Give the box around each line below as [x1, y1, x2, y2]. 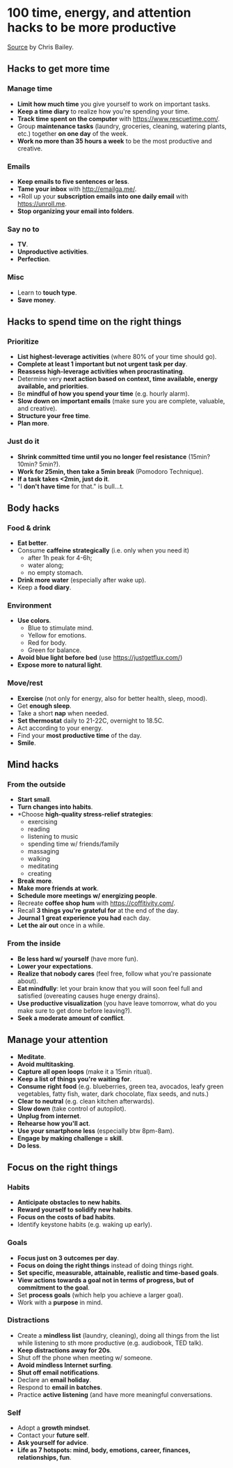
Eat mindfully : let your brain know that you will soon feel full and [17, 984, 203, 992]
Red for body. [27, 639, 67, 647]
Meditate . [17, 1052, 47, 1060]
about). [17, 977, 38, 985]
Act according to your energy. [17, 723, 103, 732]
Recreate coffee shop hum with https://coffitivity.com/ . [17, 899, 176, 907]
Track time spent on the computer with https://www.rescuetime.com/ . [17, 114, 220, 123]
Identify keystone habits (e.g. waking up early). [17, 1221, 152, 1229]
